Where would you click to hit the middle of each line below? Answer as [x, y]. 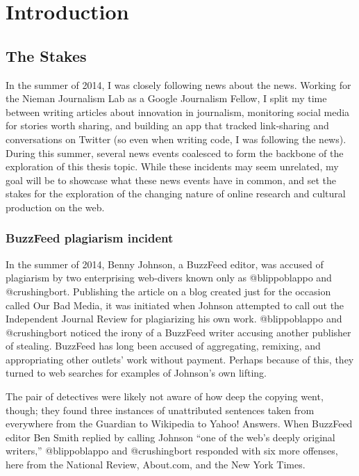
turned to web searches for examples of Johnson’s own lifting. [136, 373]
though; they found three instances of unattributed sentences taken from [160, 410]
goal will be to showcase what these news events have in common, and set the [171, 180]
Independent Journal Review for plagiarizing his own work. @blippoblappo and [174, 319]
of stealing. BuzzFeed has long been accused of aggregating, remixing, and [163, 346]
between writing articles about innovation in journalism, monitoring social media [178, 112]
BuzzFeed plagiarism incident [90, 238]
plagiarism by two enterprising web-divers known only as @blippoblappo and [169, 278]
